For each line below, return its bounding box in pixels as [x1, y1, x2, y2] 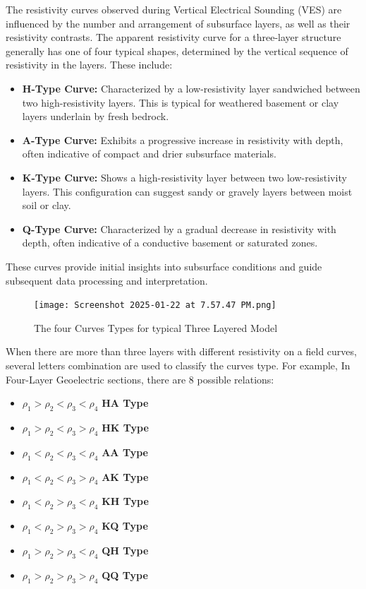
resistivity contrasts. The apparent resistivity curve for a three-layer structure [6, 30, 341, 44]
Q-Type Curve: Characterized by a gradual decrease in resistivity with [22, 221, 336, 236]
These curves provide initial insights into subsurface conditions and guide [6, 258, 322, 273]
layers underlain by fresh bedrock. [22, 109, 169, 124]
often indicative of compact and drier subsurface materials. [22, 146, 276, 161]
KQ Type [102, 518, 148, 533]
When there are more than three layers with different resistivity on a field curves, [6, 344, 357, 359]
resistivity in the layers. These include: [6, 57, 173, 72]
